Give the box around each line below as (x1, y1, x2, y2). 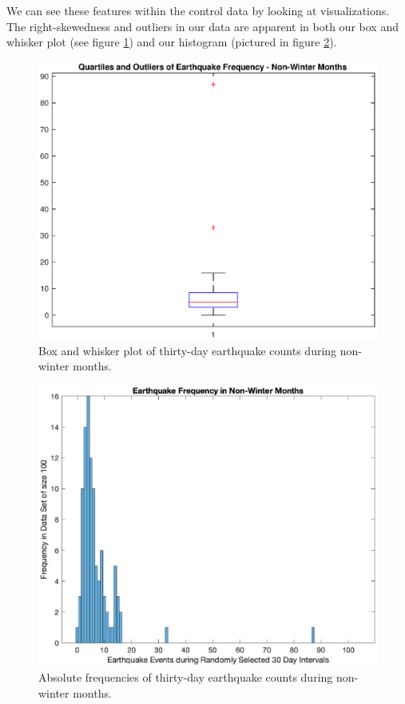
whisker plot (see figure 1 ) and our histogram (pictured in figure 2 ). (6, 34, 337, 50)
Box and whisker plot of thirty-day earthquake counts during (38, 342, 337, 358)
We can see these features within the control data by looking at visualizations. (6, 2, 390, 18)
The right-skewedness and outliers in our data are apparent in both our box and (6, 18, 399, 34)
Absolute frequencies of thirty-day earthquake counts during (38, 669, 333, 686)
